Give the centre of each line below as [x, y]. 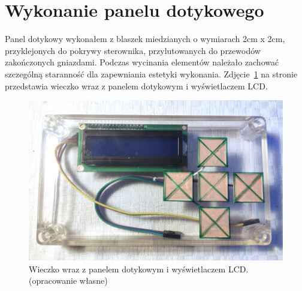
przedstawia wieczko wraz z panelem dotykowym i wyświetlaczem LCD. [136, 85]
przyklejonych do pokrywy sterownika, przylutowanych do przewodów [133, 50]
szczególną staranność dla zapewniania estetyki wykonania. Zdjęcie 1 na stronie [151, 73]
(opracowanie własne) [68, 280]
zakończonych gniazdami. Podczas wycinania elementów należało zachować [142, 62]
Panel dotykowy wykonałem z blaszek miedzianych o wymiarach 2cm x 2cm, [145, 39]
